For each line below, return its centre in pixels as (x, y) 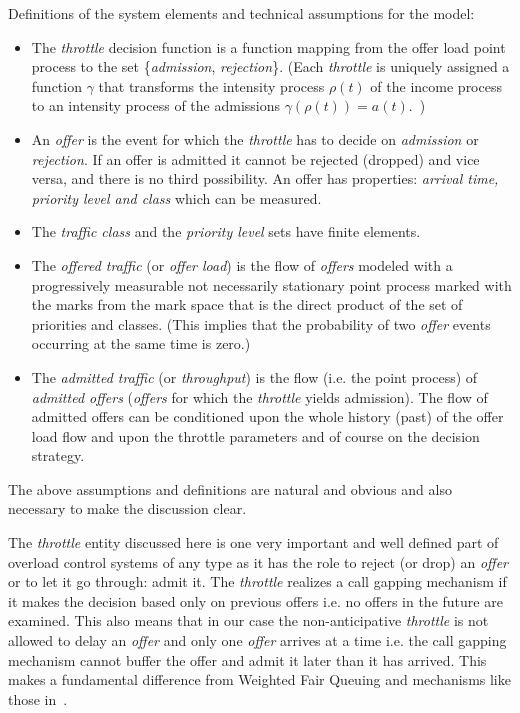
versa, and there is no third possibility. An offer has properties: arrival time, (265, 178)
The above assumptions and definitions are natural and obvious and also (230, 488)
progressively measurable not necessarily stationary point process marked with (271, 284)
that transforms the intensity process (211, 85)
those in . (38, 698)
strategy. (58, 455)
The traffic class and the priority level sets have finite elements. (226, 231)
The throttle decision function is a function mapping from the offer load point (268, 46)
